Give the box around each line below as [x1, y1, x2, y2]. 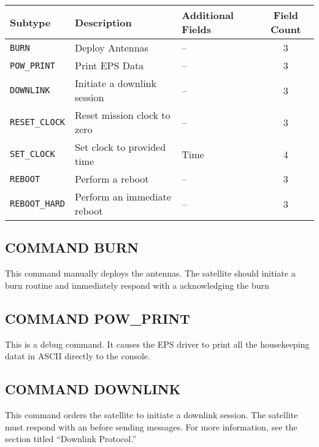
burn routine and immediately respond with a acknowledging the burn [5, 278, 269, 291]
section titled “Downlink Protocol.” [5, 432, 137, 445]
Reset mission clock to [75, 108, 171, 122]
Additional [182, 8, 234, 22]
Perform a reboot [75, 172, 149, 186]
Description [75, 15, 132, 29]
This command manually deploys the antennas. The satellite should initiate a [5, 267, 296, 280]
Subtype [10, 15, 51, 29]
